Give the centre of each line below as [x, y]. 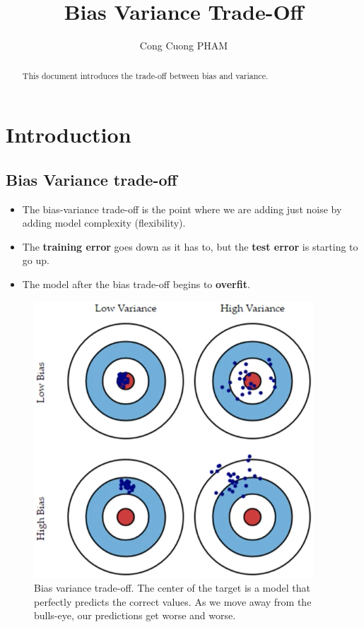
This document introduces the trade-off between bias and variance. [145, 75]
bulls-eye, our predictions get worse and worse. [135, 615]
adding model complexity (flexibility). [104, 223]
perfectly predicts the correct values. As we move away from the [173, 601]
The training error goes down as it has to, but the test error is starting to [190, 246]
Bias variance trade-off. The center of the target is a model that [172, 588]
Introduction [69, 135]
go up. [36, 260]
